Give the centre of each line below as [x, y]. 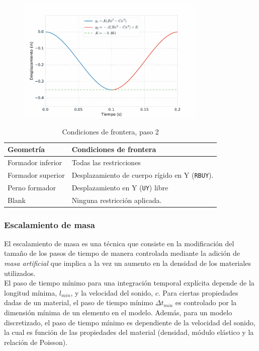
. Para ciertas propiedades [198, 292]
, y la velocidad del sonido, [112, 292]
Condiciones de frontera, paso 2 [110, 132]
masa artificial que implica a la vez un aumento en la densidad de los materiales [127, 263]
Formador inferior [35, 162]
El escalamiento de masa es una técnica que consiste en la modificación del [119, 243]
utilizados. [20, 273]
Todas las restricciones [106, 162]
